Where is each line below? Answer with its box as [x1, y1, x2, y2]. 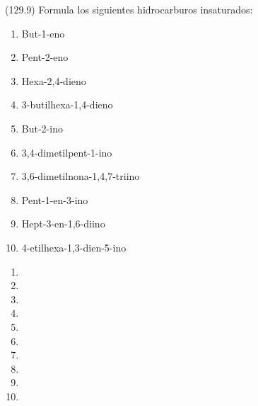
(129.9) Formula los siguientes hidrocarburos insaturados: [5, 2, 253, 16]
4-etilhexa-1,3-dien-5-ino [21, 239, 127, 254]
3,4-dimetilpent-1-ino [21, 145, 112, 159]
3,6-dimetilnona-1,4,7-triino [21, 169, 140, 184]
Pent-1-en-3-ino [21, 192, 88, 207]
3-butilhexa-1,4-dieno [21, 97, 113, 112]
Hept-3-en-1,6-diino [21, 216, 105, 231]
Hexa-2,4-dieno [21, 73, 86, 88]
